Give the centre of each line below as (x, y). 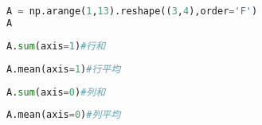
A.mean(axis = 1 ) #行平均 (64, 69)
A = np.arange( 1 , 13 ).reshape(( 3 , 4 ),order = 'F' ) (132, 11)
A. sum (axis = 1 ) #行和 (56, 46)
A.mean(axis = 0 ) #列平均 (64, 115)
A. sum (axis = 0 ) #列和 (56, 92)
